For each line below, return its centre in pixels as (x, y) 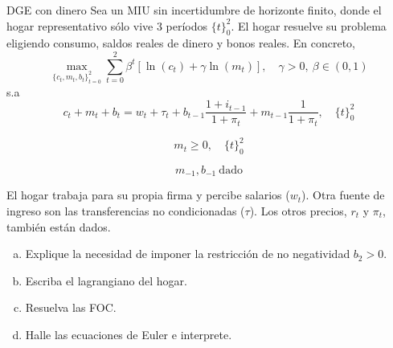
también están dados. (59, 226)
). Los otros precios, (298, 210)
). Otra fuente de (343, 195)
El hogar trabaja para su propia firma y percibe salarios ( (148, 195)
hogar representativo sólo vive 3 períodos (107, 25)
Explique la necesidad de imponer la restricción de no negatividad (188, 254)
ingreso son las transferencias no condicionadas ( (126, 210)
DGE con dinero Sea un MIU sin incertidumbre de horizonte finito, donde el (194, 10)
